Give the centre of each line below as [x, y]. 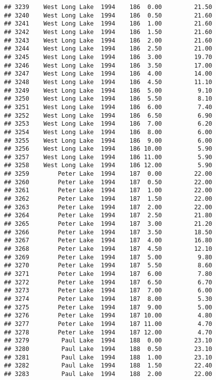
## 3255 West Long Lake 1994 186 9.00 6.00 [108, 140]
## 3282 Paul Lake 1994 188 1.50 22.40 [108, 366]
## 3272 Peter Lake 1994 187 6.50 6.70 [108, 282]
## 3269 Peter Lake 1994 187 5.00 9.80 [108, 257]
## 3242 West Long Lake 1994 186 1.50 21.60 [108, 32]
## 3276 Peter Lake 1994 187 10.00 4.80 [108, 316]
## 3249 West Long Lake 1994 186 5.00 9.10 [108, 90]
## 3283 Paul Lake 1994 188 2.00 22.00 [108, 374]
